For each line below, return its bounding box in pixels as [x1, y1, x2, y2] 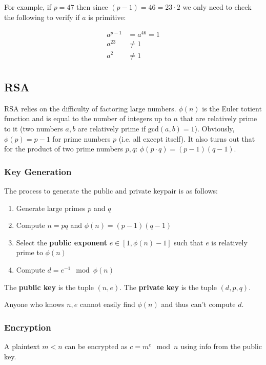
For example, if [4, 2, 52, 12]
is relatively [211, 237, 248, 247]
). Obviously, [194, 123, 235, 133]
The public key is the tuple [4, 281, 94, 292]
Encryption [4, 320, 51, 333]
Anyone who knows [4, 299, 65, 310]
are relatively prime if [77, 123, 146, 133]
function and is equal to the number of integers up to [4, 113, 171, 124]
